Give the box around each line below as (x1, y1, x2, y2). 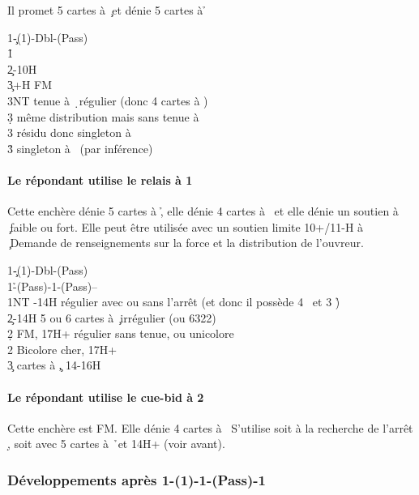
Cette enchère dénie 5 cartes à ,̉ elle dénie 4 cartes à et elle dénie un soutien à (7, 203, 399, 220)
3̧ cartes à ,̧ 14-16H (7, 356, 101, 373)
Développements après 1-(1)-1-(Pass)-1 (7, 469, 266, 489)
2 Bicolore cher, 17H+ (7, 340, 118, 357)
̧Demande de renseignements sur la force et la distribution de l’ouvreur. (7, 234, 364, 251)
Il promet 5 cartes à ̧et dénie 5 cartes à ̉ (7, 2, 207, 18)
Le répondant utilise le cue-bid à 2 (7, 388, 204, 405)
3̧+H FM (7, 76, 53, 93)
